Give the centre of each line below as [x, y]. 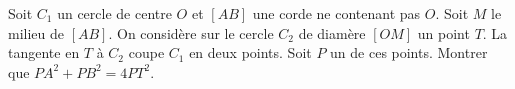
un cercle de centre [114, 13]
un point [443, 32]
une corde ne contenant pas [336, 13]
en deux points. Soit [250, 52]
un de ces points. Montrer [409, 52]
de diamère [332, 32]
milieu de [36, 32]
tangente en [44, 52]
